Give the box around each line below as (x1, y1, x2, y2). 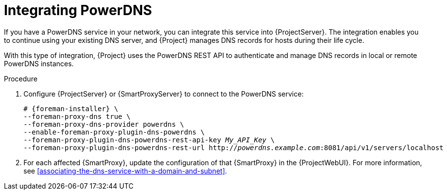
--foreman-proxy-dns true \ (23, 112, 131, 120)
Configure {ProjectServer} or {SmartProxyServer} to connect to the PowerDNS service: (23, 89, 304, 98)
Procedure (4, 74, 38, 83)
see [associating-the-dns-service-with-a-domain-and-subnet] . (23, 166, 227, 175)
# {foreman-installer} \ (23, 104, 118, 113)
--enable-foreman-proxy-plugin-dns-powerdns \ (23, 128, 205, 136)
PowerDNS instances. (4, 59, 74, 68)
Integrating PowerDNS (4, 2, 152, 19)
